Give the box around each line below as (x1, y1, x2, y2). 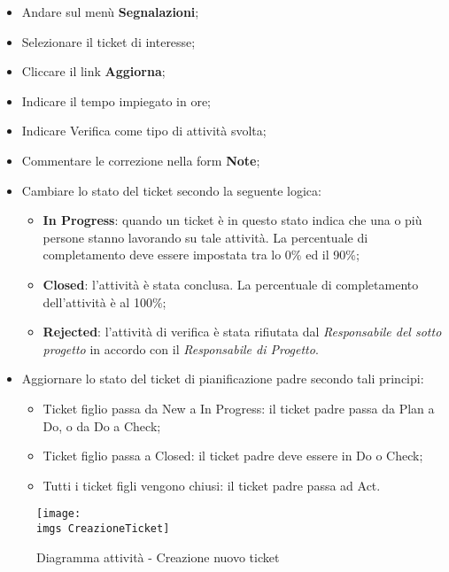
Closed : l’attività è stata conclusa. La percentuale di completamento (43, 274, 419, 293)
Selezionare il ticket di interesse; (21, 32, 196, 50)
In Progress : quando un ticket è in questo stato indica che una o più (43, 211, 422, 229)
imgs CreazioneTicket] (36, 522, 170, 535)
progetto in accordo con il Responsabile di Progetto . (43, 339, 319, 358)
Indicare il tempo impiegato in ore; (21, 91, 211, 110)
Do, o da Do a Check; (43, 416, 161, 435)
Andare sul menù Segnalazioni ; (21, 3, 199, 20)
